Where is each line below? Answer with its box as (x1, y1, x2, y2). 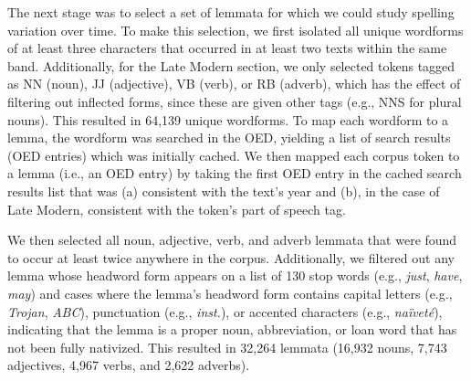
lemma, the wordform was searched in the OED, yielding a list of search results (7, 128, 451, 147)
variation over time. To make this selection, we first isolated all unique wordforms (7, 20, 464, 39)
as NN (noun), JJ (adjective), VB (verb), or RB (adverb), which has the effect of (7, 74, 461, 93)
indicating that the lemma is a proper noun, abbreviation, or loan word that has (7, 320, 457, 339)
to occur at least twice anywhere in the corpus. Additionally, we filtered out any (7, 248, 455, 267)
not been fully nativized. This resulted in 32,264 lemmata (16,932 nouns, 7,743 (7, 337, 447, 356)
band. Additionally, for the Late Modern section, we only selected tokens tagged (7, 56, 455, 75)
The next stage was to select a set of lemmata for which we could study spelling (7, 3, 455, 21)
